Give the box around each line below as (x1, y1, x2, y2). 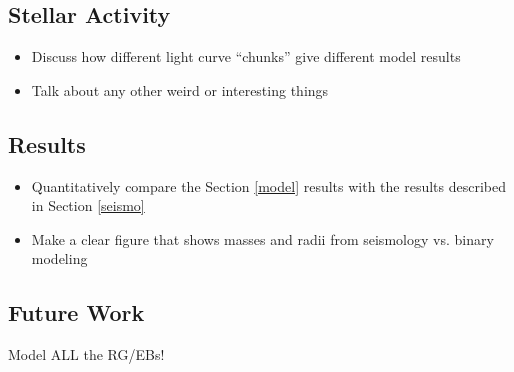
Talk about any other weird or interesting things (31, 79, 329, 100)
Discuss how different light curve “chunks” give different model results (31, 46, 461, 67)
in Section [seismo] (31, 195, 145, 216)
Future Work (8, 297, 145, 328)
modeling (31, 248, 88, 269)
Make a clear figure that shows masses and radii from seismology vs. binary (31, 228, 494, 249)
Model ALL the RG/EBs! (8, 344, 165, 365)
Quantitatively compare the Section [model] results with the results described (31, 175, 507, 196)
